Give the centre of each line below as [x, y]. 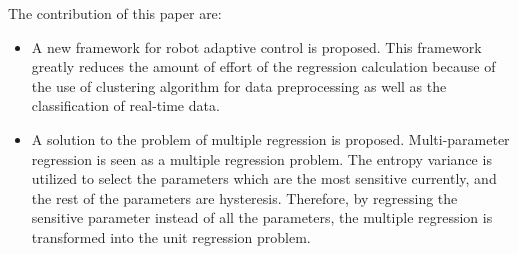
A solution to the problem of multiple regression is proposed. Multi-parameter [270, 138]
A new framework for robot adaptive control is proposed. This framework [256, 46]
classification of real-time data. [125, 105]
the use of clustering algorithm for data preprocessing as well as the [239, 85]
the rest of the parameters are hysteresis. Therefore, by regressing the [244, 197]
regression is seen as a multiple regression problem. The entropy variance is [261, 158]
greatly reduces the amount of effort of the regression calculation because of [263, 66]
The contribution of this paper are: [115, 13]
